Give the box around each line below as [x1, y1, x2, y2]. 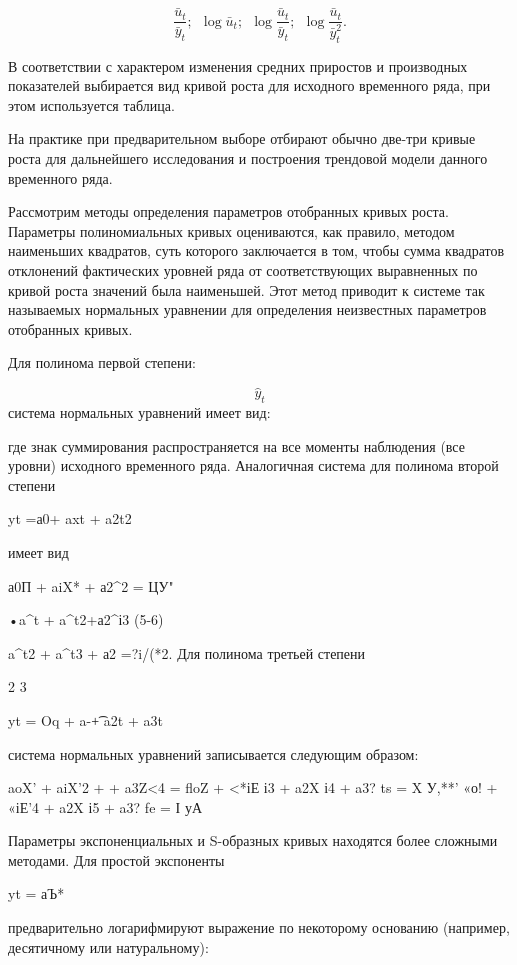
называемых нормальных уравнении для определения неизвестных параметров [8, 299, 487, 320]
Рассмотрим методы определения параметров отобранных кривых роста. [8, 201, 449, 222]
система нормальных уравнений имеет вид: [8, 401, 271, 422]
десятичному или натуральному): [8, 936, 209, 957]
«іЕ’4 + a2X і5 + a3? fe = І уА [8, 796, 203, 817]
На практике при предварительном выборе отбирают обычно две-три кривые [8, 128, 476, 149]
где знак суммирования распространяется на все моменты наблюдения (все [8, 435, 465, 456]
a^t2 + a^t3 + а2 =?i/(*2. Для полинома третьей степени [8, 642, 366, 663]
